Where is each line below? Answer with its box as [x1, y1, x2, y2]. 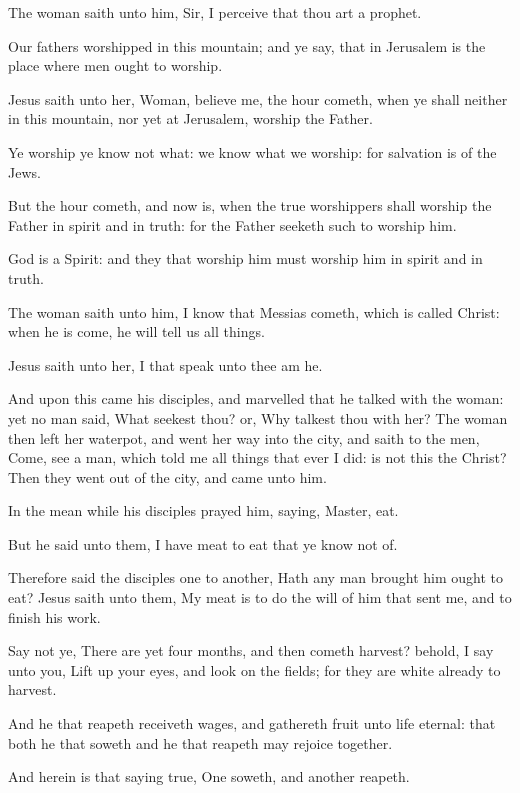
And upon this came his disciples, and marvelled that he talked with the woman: [8, 388, 504, 409]
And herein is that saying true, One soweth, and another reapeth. [8, 766, 410, 787]
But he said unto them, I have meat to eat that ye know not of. [8, 533, 398, 554]
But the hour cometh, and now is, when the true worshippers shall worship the [8, 195, 492, 216]
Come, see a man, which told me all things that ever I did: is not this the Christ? [8, 447, 507, 468]
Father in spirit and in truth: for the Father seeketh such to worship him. [8, 214, 457, 235]
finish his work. [8, 606, 101, 627]
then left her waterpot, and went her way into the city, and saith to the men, [8, 427, 480, 448]
